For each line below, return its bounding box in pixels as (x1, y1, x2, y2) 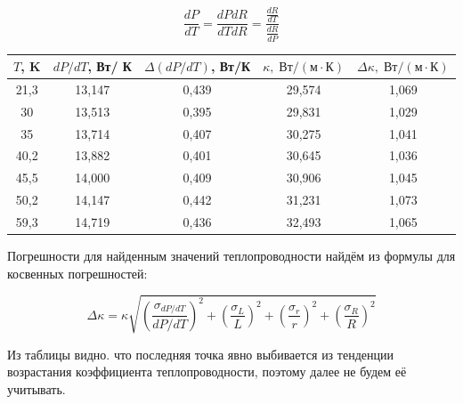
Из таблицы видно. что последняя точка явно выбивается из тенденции (7, 344, 394, 363)
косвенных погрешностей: (7, 263, 148, 282)
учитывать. (7, 379, 66, 398)
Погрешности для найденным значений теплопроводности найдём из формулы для (7, 246, 456, 265)
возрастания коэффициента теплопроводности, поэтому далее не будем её (7, 362, 407, 381)
